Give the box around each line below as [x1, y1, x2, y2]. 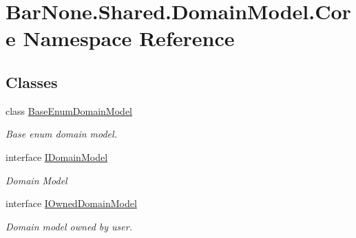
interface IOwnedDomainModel [6, 196, 137, 210]
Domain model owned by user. [6, 219, 132, 233]
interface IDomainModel [6, 149, 108, 164]
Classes [6, 71, 58, 92]
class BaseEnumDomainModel [6, 103, 132, 118]
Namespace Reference [23, 24, 235, 52]
